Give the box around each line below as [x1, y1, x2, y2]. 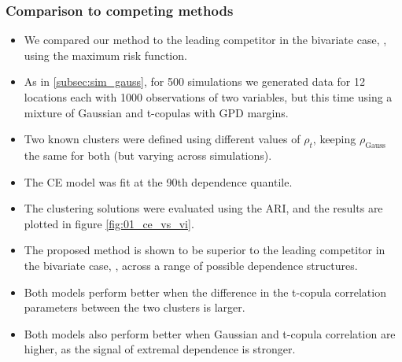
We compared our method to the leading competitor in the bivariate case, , [24, 31, 387, 48]
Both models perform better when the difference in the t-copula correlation [24, 283, 386, 300]
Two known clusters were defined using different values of [24, 131, 301, 147]
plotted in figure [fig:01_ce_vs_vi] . [24, 215, 194, 231]
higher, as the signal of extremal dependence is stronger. [24, 341, 296, 357]
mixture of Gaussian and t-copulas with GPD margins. [24, 104, 289, 120]
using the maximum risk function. [24, 46, 187, 63]
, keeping [312, 131, 356, 147]
